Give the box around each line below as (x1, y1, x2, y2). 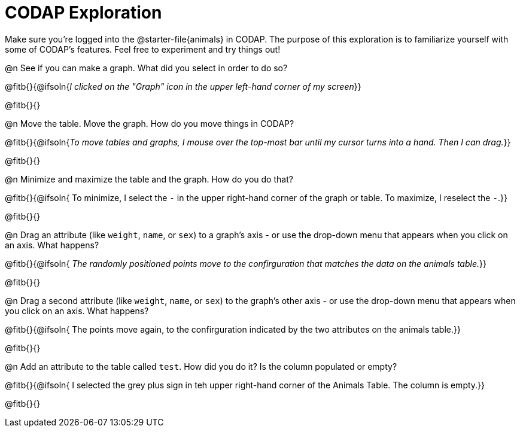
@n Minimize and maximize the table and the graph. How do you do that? (5, 174, 293, 184)
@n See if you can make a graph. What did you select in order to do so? (5, 62, 288, 73)
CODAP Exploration (5, 2, 162, 23)
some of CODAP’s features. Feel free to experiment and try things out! (5, 44, 281, 54)
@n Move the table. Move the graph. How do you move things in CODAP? (5, 118, 294, 129)
